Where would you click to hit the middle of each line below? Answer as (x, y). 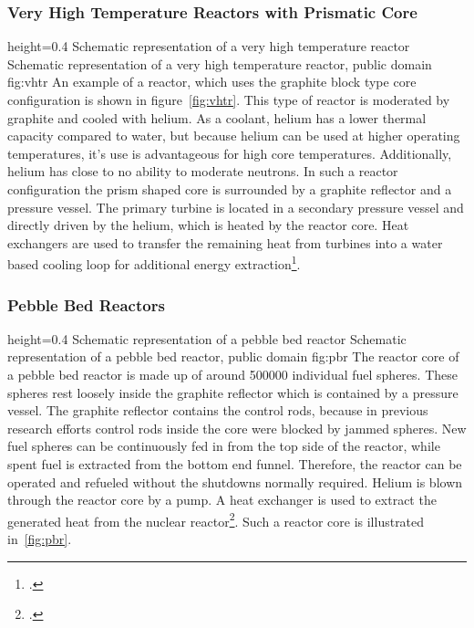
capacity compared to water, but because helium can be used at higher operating (234, 136)
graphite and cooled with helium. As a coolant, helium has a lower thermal (217, 117)
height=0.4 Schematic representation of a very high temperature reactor (209, 46)
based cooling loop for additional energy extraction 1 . (154, 262)
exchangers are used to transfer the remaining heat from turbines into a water (225, 242)
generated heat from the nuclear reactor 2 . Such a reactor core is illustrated (216, 519)
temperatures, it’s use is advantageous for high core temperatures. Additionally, (230, 153)
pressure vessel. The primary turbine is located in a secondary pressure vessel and (236, 207)
